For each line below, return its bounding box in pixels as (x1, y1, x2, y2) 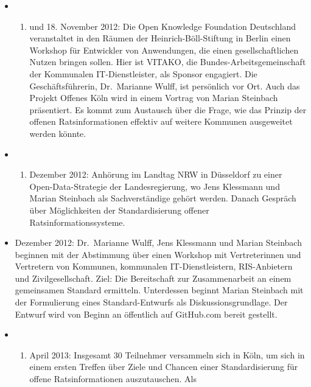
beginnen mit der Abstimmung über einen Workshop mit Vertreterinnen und (15, 248, 301, 260)
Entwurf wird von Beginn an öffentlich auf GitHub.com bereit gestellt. (15, 307, 278, 320)
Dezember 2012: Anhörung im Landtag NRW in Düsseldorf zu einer (29, 168, 282, 181)
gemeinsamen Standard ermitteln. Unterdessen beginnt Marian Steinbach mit (15, 284, 304, 296)
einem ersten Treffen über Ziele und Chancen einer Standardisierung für (29, 360, 298, 373)
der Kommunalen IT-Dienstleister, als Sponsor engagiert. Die (29, 67, 257, 80)
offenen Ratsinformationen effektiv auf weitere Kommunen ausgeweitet (29, 115, 293, 128)
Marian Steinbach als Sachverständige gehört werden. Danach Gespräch (29, 192, 296, 204)
